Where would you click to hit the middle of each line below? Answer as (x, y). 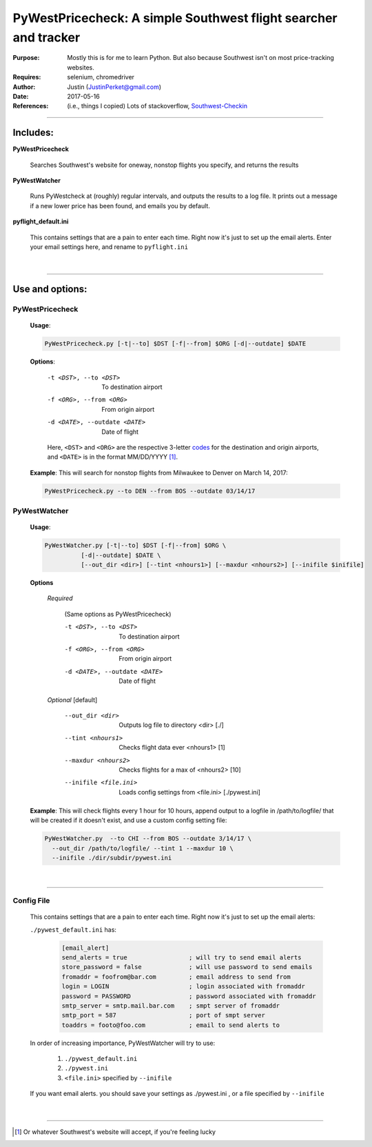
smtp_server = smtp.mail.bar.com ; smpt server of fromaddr (171, 1006)
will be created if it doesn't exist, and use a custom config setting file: (128, 820)
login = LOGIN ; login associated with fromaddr (184, 987)
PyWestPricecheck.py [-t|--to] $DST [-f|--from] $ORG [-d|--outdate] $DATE (175, 344)
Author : (24, 87)
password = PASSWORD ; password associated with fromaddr (189, 996)
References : (31, 106)
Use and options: (50, 289)
